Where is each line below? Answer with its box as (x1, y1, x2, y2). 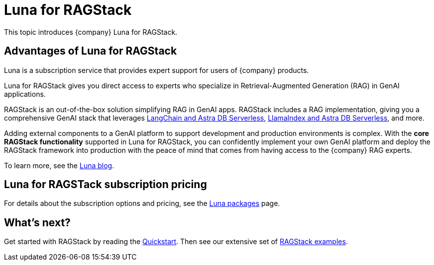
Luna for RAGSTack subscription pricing (4, 178, 207, 191)
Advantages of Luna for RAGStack (4, 45, 177, 58)
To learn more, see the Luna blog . (4, 161, 114, 170)
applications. (4, 89, 46, 98)
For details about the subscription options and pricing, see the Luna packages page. (4, 199, 280, 208)
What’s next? (4, 216, 71, 229)
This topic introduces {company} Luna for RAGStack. (4, 27, 178, 36)
